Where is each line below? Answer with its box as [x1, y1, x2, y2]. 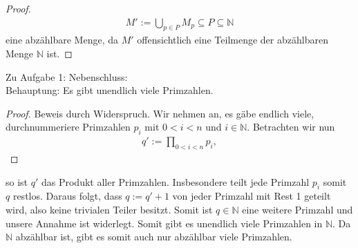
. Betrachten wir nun [247, 120, 335, 134]
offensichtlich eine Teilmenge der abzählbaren [137, 32, 328, 47]
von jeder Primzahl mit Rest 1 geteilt [172, 189, 331, 203]
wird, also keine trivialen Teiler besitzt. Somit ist [6, 202, 213, 216]
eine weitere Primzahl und [242, 202, 353, 216]
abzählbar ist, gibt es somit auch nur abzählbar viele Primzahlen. [15, 229, 292, 244]
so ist [6, 174, 28, 189]
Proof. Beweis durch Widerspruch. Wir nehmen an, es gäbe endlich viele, [6, 106, 314, 120]
